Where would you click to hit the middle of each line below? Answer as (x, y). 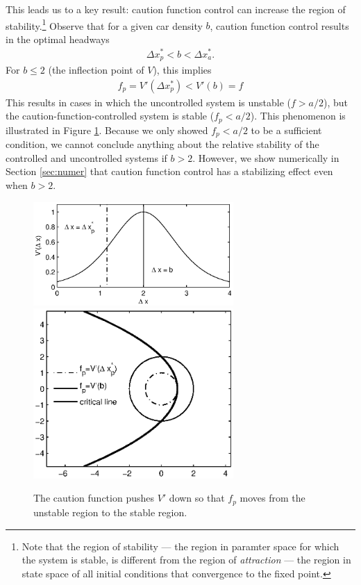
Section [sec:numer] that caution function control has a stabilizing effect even (169, 171)
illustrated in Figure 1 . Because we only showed (107, 130)
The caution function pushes (94, 498)
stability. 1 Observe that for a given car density (104, 24)
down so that (197, 498)
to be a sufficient (286, 130)
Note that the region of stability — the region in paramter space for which (180, 546)
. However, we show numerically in (266, 157)
